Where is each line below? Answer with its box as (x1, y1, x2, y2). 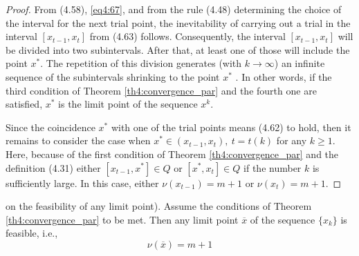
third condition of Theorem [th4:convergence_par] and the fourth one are (6, 83, 317, 97)
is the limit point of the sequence (58, 97, 198, 111)
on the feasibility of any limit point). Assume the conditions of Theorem (6, 199, 312, 213)
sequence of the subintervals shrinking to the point (6, 69, 220, 83)
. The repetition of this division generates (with (40, 56, 242, 70)
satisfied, (6, 97, 43, 111)
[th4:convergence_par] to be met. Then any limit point (6, 212, 239, 226)
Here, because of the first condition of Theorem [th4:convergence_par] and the (6, 146, 339, 161)
